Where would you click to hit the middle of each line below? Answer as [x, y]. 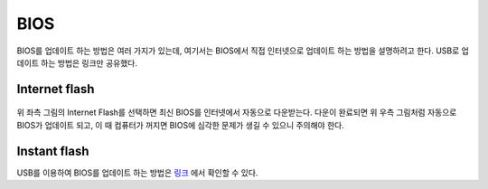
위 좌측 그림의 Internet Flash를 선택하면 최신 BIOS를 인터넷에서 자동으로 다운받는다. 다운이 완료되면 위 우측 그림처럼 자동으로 [237, 112]
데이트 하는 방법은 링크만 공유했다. [77, 62]
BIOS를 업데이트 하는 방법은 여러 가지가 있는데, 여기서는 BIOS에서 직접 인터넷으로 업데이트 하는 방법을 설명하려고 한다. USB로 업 [243, 51]
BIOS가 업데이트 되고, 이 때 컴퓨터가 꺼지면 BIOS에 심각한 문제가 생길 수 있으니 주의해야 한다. [181, 125]
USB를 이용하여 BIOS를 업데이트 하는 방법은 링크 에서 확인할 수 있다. [137, 173]
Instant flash [53, 151]
